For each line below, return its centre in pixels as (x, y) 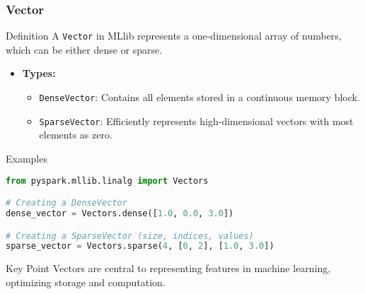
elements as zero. (76, 135)
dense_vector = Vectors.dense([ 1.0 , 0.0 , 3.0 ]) (120, 213)
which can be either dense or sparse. (84, 49)
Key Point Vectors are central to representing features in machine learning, (168, 268)
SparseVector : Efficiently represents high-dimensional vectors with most (196, 120)
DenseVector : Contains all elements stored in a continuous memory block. (199, 97)
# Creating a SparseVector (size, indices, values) (130, 236)
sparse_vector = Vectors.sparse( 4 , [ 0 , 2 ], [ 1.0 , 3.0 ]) (140, 246)
